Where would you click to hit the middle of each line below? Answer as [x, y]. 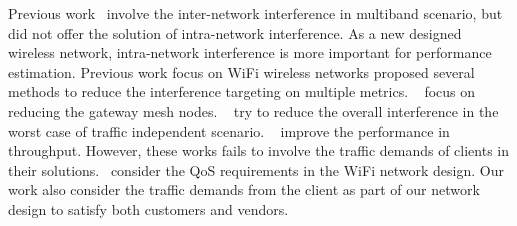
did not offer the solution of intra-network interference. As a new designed [235, 32]
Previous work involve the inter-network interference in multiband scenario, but [255, 13]
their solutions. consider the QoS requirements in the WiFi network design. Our [256, 169]
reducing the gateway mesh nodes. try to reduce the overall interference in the [253, 110]
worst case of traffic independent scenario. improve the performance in [229, 130]
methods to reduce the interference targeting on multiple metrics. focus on [242, 91]
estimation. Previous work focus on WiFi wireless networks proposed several [241, 71]
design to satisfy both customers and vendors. [148, 208]
